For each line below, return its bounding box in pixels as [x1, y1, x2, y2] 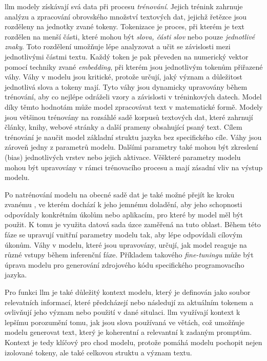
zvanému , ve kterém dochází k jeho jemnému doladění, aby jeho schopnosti [5, 199, 242, 210]
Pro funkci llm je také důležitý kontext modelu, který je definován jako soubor [5, 287, 251, 297]
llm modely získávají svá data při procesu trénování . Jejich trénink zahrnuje [5, 1, 243, 11]
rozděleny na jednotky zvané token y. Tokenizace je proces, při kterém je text [5, 21, 245, 32]
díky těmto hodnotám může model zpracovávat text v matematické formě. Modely [5, 101, 263, 112]
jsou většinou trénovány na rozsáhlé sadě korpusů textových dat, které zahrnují [5, 111, 253, 122]
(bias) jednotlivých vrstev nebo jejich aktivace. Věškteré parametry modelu [5, 151, 241, 162]
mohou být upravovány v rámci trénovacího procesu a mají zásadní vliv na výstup [5, 162, 263, 172]
